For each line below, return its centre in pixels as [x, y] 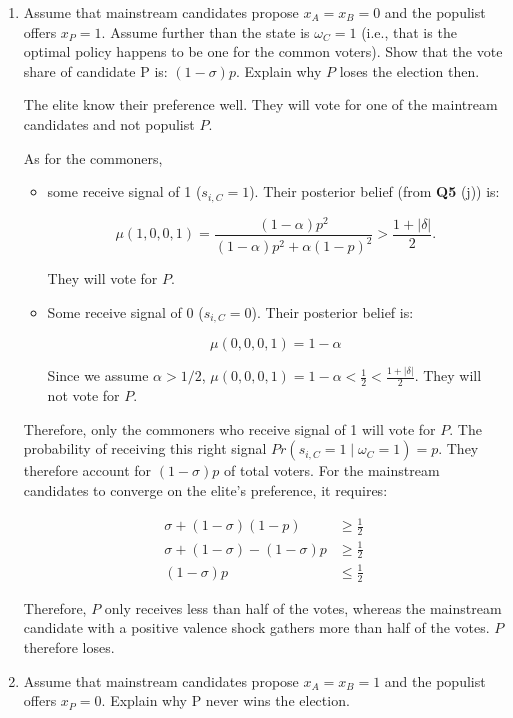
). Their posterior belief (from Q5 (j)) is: [374, 191]
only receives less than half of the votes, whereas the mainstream [303, 607]
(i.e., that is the [409, 31]
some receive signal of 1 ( [124, 191]
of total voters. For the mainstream [332, 470]
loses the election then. [409, 70]
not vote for [83, 395]
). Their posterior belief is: [332, 311]
